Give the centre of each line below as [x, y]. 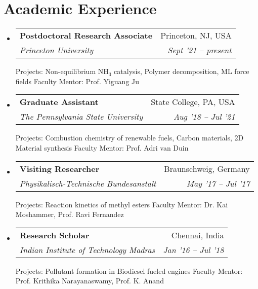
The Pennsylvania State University [81, 117]
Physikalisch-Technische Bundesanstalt [88, 183]
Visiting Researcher [59, 168]
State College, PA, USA [193, 102]
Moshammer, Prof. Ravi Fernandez [70, 214]
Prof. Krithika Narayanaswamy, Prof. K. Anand [90, 281]
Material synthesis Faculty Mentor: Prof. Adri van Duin [102, 147]
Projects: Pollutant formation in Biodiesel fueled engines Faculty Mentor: [129, 270]
